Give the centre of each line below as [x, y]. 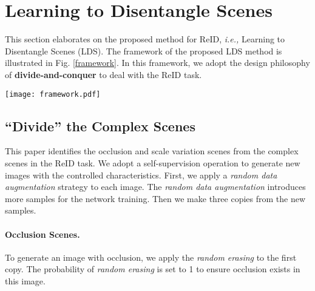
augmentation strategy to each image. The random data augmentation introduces [155, 187]
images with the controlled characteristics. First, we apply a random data [141, 175]
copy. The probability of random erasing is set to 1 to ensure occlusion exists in [153, 269]
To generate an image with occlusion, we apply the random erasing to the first [151, 257]
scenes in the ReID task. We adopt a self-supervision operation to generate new [153, 162]
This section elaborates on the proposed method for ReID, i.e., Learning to [145, 39]
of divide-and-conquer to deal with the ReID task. [103, 74]
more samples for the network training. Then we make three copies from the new [155, 198]
